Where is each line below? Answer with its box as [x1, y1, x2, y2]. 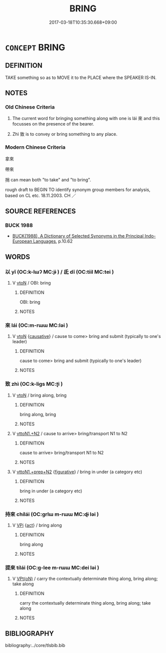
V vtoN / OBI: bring [12, 280, 51, 286]
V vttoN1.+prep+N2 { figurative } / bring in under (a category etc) [12, 469, 142, 475]
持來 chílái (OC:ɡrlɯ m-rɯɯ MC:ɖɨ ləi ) [5, 511, 99, 518]
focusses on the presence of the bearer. [12, 121, 94, 127]
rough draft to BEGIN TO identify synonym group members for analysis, [5, 186, 151, 193]
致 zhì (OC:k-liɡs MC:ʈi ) [5, 381, 63, 388]
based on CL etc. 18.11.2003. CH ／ [5, 192, 77, 198]
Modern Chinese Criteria [5, 144, 66, 151]
